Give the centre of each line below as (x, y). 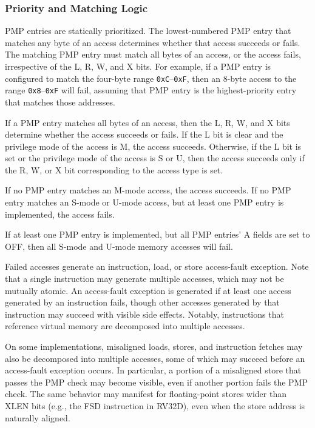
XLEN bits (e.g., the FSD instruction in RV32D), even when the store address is (155, 405)
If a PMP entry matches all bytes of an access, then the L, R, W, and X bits (147, 122)
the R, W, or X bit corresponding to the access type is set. (114, 169)
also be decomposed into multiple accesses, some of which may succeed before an (155, 358)
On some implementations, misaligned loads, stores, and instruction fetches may (154, 346)
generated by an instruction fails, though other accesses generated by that (142, 302)
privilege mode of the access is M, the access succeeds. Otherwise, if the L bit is (153, 146)
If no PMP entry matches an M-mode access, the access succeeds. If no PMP (148, 190)
